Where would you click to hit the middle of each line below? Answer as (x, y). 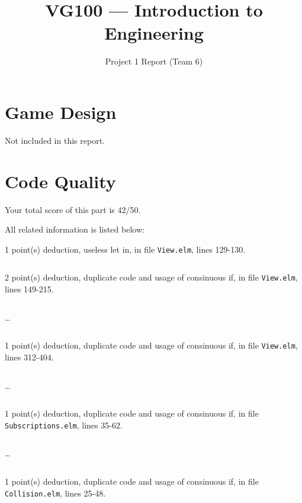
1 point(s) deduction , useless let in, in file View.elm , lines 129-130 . (125, 249)
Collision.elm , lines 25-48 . (55, 493)
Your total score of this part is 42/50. (73, 209)
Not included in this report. (55, 140)
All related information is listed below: (75, 229)
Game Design (61, 112)
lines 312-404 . (29, 357)
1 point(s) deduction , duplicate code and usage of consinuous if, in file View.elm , (151, 345)
